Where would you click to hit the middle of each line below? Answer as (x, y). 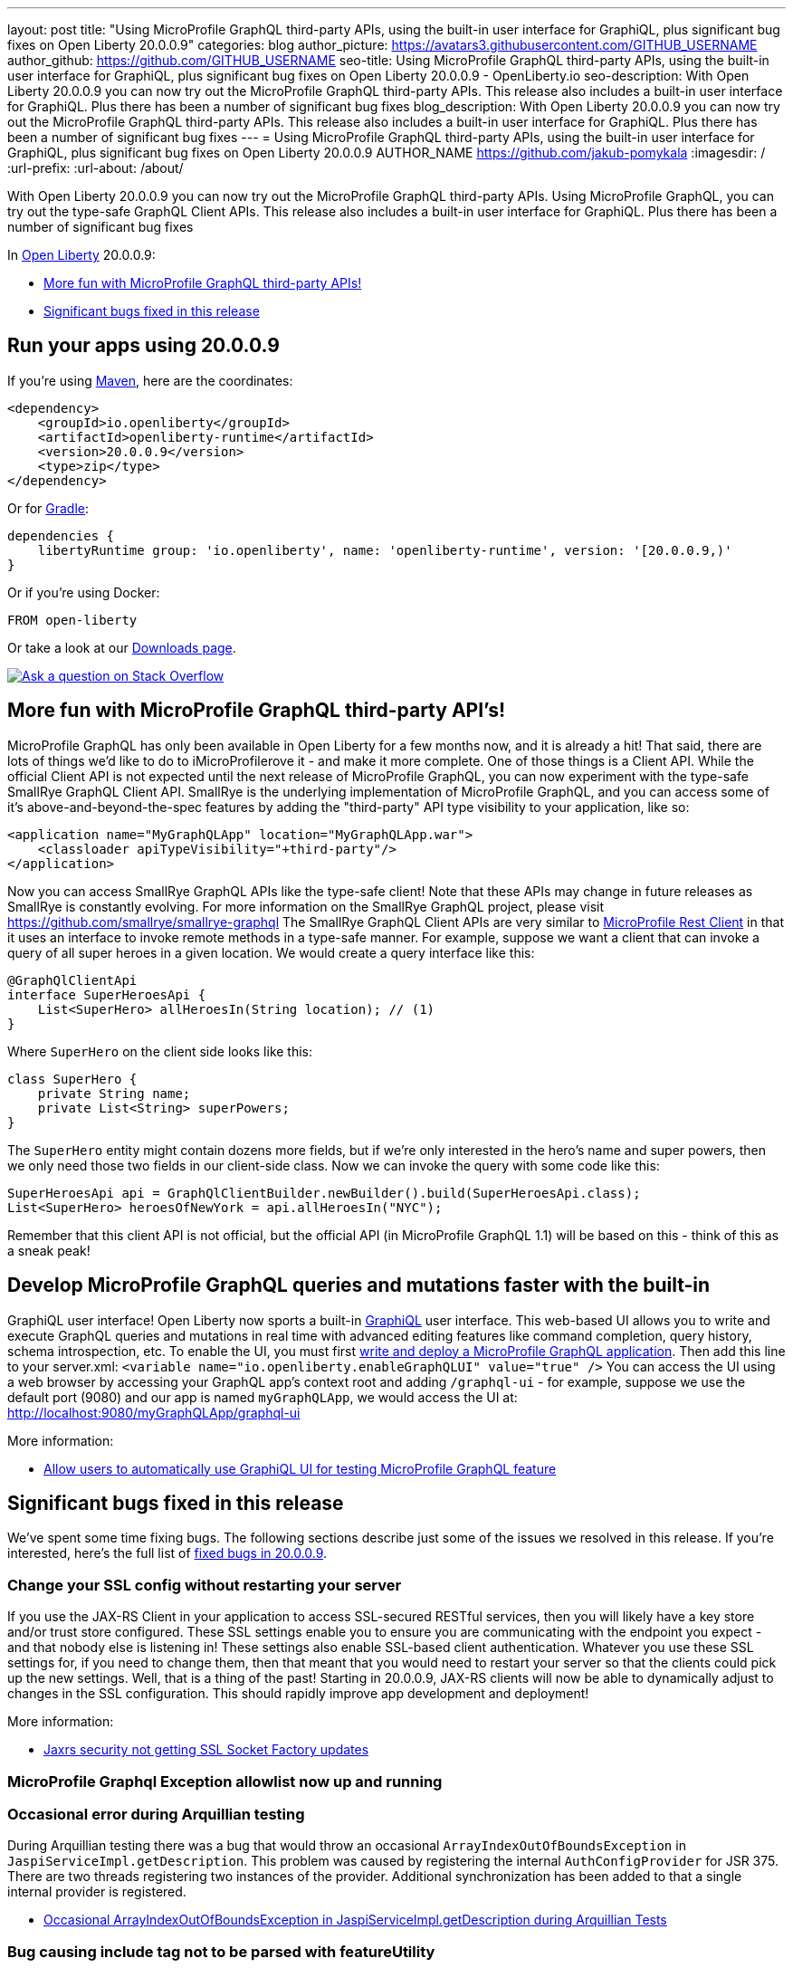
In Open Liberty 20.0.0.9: (81, 255)
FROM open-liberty (72, 620)
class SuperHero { (72, 1079)
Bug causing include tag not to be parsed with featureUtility (221, 1951)
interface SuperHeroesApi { (107, 994)
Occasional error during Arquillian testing (156, 1814)
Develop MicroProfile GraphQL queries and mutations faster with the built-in (359, 1285)
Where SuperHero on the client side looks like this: (160, 1051)
